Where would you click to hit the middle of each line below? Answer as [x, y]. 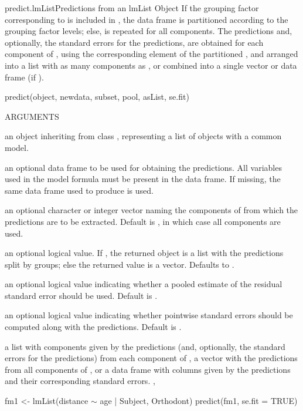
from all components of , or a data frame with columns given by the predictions [148, 369]
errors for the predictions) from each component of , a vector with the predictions [151, 358]
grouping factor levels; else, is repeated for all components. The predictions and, [149, 31]
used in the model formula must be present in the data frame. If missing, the [143, 179]
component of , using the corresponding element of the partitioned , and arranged [151, 54]
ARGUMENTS [32, 116]
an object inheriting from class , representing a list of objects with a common [143, 136]
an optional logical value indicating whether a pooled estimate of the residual [144, 284]
